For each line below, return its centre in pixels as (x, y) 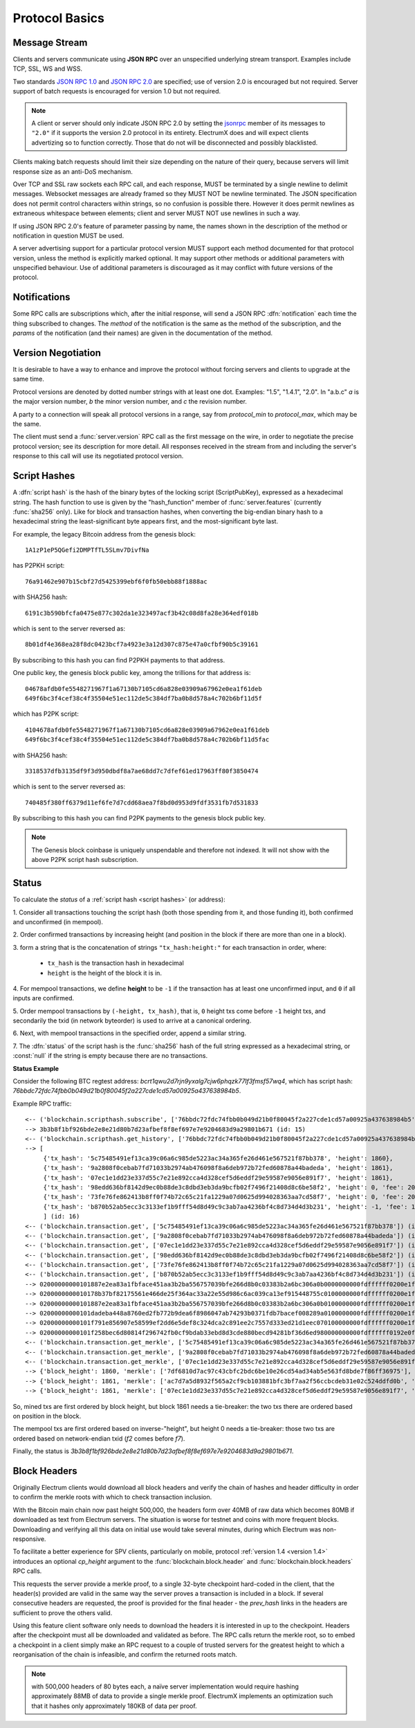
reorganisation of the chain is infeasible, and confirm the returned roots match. (125, 1655)
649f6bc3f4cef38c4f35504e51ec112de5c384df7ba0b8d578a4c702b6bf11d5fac (147, 740)
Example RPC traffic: (42, 1104)
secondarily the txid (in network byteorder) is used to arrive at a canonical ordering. (132, 1020)
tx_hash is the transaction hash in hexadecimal (116, 963)
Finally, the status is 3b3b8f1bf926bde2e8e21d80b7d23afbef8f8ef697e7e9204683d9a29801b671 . (153, 1451)
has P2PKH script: (39, 566)
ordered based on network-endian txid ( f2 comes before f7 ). (99, 1438)
